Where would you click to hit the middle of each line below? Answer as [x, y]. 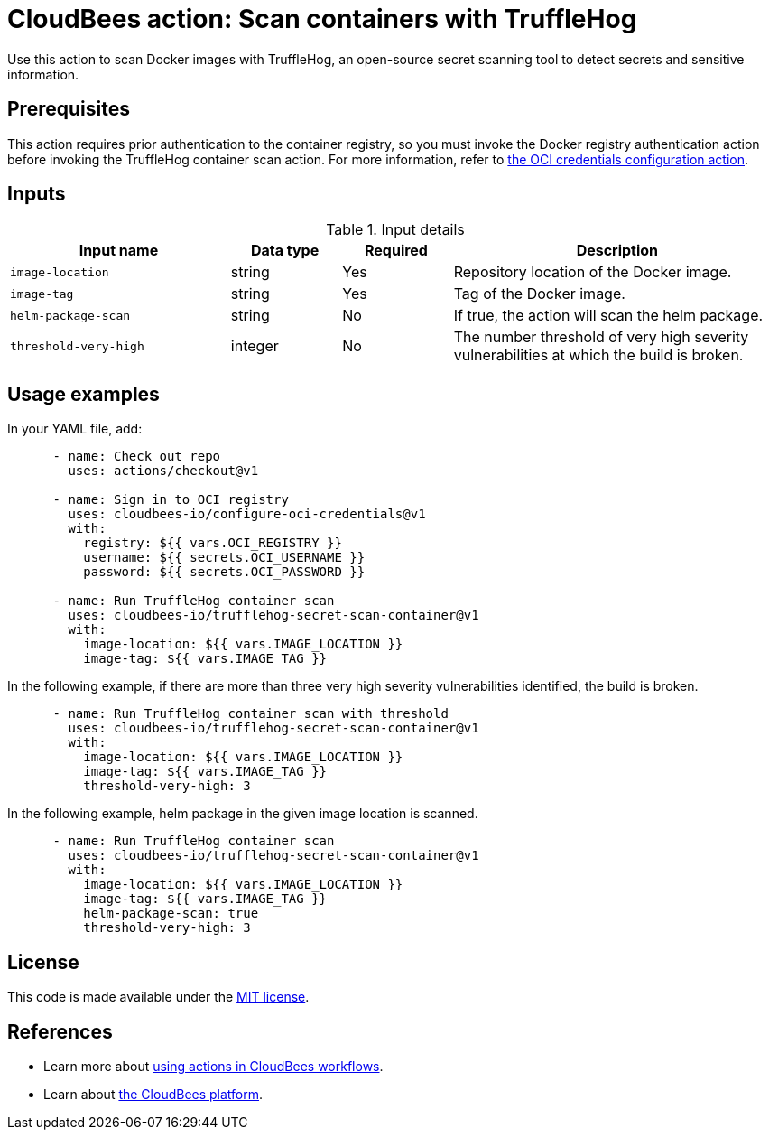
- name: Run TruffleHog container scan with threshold [250, 714]
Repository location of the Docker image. [593, 272]
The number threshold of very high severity [601, 337]
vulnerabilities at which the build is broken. [598, 355]
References [60, 1031]
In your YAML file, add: [75, 429]
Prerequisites [69, 109]
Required [396, 251]
